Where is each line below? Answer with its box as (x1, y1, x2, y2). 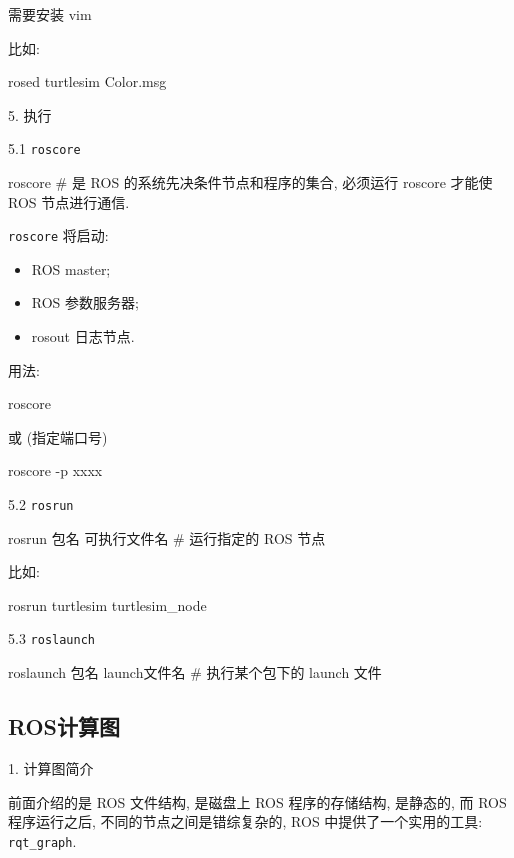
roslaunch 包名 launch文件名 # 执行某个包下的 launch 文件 (8, 662, 382, 683)
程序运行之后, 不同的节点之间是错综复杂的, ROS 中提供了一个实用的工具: (8, 811, 483, 832)
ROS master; (31, 258, 111, 279)
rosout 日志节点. (31, 326, 135, 347)
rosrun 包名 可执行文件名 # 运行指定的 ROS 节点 (8, 527, 326, 548)
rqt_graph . (8, 830, 77, 851)
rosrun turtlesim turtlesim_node (8, 594, 207, 615)
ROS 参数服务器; (31, 292, 139, 313)
